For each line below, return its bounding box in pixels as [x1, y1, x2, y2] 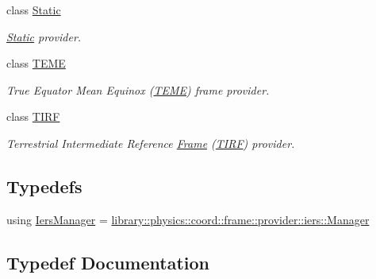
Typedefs [6, 173, 82, 198]
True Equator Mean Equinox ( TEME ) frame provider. [6, 81, 270, 98]
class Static [6, 2, 61, 17]
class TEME [6, 55, 66, 72]
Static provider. [6, 28, 82, 45]
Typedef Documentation [6, 250, 209, 274]
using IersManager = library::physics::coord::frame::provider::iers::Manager [6, 211, 370, 227]
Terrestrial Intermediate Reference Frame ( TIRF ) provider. [6, 134, 295, 151]
